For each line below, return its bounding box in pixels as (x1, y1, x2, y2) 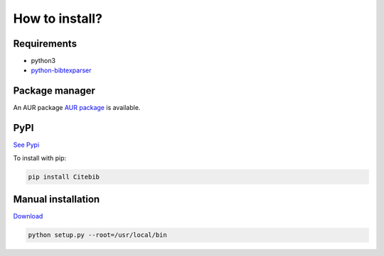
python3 (31, 57, 56, 65)
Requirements (13, 38, 78, 50)
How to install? (13, 11, 103, 26)
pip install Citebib (28, 172, 100, 181)
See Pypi (13, 140, 40, 149)
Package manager (13, 85, 95, 97)
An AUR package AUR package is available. (13, 104, 141, 112)
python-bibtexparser (31, 66, 92, 74)
